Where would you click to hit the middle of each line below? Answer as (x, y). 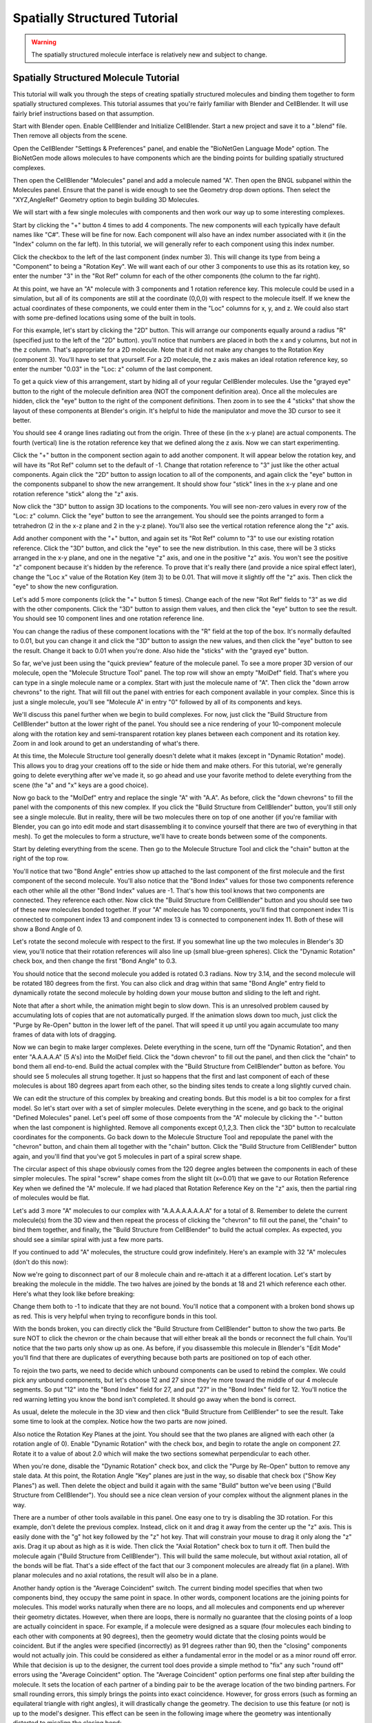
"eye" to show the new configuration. (65, 587)
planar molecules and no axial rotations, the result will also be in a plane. (115, 1576)
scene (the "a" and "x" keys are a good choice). (81, 785)
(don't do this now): (41, 1262)
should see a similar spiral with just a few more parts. (88, 1239)
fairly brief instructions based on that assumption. (83, 113)
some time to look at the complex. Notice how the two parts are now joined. (120, 1421)
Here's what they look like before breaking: (74, 1294)
